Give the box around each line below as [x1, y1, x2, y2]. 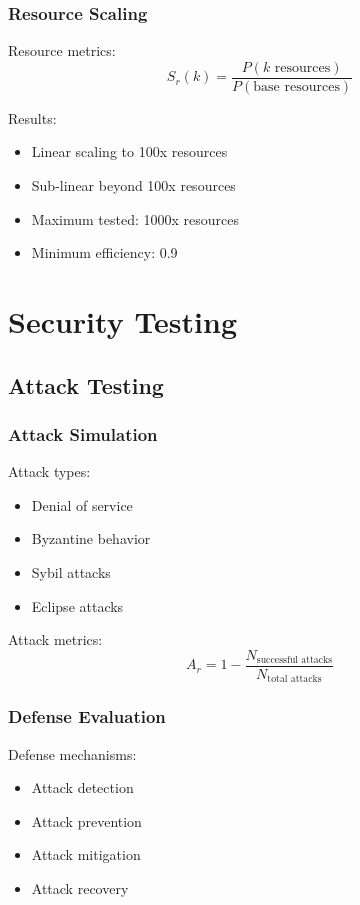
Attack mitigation [31, 844, 141, 865]
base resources [253, 79, 340, 94]
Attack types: [8, 461, 91, 482]
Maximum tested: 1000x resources [31, 208, 239, 229]
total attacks [267, 674, 322, 685]
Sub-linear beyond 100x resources [31, 175, 236, 196]
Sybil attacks [31, 562, 111, 582]
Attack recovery [31, 877, 129, 898]
